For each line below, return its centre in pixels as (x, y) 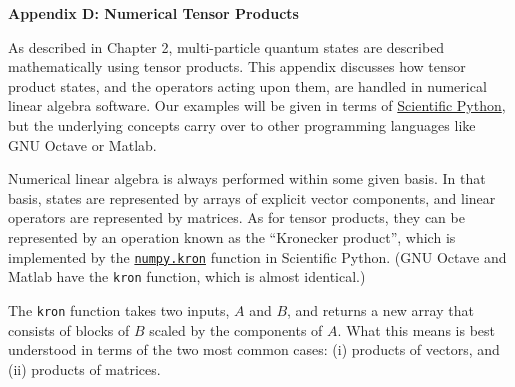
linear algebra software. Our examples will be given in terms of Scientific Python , (257, 105)
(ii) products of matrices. (84, 368)
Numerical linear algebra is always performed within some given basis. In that (247, 178)
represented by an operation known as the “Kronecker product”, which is (232, 236)
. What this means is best (416, 329)
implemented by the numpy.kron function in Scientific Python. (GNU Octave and (257, 256)
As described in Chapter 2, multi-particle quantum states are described (226, 46)
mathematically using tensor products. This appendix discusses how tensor (237, 66)
